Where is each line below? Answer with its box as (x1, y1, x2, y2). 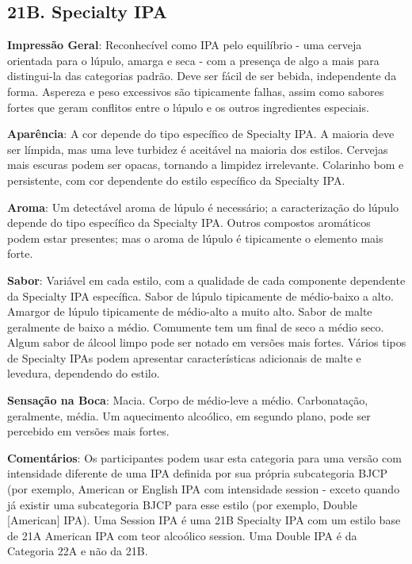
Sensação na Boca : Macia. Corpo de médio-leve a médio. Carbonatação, (7, 392, 368, 409)
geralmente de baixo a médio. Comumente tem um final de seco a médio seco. (7, 318, 384, 335)
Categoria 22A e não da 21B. (7, 543, 148, 559)
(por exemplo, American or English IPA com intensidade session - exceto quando (7, 481, 400, 497)
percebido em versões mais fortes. (7, 423, 170, 439)
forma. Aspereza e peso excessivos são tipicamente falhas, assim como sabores (7, 82, 384, 99)
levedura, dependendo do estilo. (7, 365, 160, 382)
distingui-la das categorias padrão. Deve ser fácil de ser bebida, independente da (7, 67, 397, 84)
